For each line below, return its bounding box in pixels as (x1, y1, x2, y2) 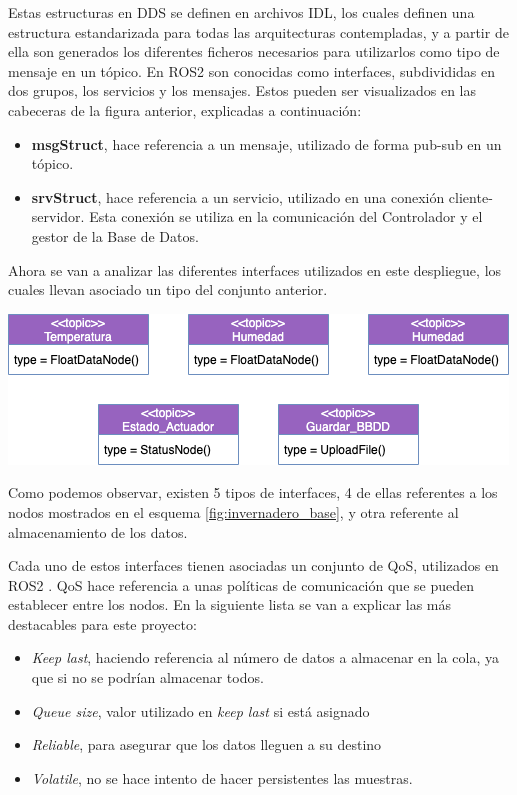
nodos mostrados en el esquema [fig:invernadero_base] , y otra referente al (8, 501, 459, 522)
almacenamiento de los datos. (8, 521, 188, 542)
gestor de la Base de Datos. (31, 225, 199, 246)
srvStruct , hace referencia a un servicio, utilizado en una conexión (31, 186, 445, 207)
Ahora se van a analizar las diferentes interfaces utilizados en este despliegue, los (8, 259, 502, 280)
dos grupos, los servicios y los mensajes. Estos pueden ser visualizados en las (8, 80, 477, 101)
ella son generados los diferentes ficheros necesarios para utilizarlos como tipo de (8, 41, 500, 62)
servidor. (31, 206, 85, 227)
